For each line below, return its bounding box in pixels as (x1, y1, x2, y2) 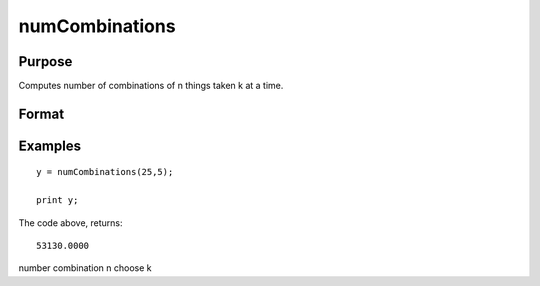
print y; (36, 195, 79, 206)
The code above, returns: (18, 216, 124, 229)
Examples (18, 137, 82, 154)
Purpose (18, 53, 73, 70)
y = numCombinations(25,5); (36, 166, 174, 178)
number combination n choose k (18, 262, 152, 274)
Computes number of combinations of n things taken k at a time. (18, 80, 284, 92)
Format (18, 105, 65, 122)
